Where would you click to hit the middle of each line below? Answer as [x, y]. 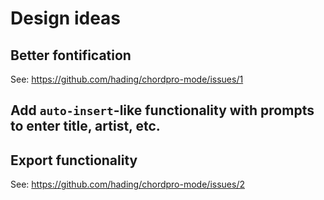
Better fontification [71, 55]
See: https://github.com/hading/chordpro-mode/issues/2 [127, 184]
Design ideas [66, 18]
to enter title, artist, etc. [85, 126]
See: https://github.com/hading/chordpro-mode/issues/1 [127, 79]
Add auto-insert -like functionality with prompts [162, 110]
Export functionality [74, 160]
